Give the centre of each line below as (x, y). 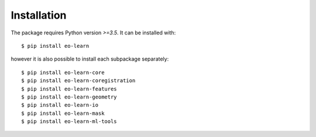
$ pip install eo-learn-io (60, 105)
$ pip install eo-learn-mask (63, 113)
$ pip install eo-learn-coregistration (78, 81)
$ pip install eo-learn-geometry (69, 97)
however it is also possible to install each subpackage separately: (90, 59)
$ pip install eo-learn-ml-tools (69, 122)
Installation (39, 15)
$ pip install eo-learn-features (69, 89)
